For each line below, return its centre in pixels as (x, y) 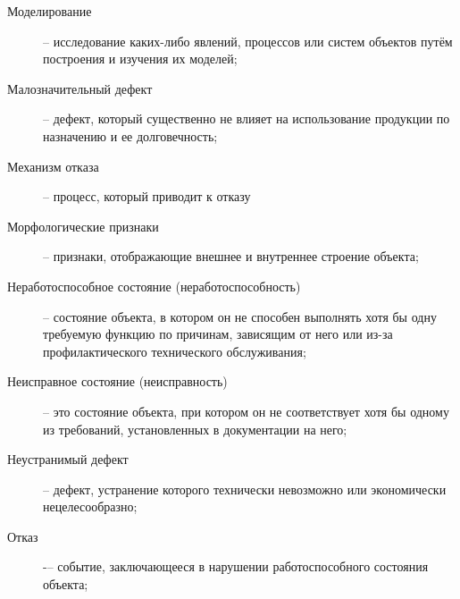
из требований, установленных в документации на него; (195, 429)
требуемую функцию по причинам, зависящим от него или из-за (218, 334)
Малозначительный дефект (80, 88)
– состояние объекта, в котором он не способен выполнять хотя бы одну (240, 316)
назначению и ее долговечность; (130, 135)
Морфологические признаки (83, 226)
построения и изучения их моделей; (140, 59)
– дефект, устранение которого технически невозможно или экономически (245, 489)
